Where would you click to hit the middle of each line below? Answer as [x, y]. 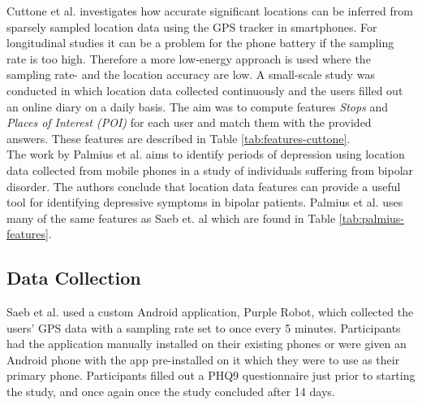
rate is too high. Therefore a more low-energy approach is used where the [189, 58]
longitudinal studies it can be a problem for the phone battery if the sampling [200, 43]
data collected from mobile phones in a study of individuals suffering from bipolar [210, 170]
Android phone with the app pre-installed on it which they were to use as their [203, 359]
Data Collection [74, 278]
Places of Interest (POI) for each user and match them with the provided [189, 122]
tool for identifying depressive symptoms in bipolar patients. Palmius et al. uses [205, 202]
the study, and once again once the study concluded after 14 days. [171, 392]
